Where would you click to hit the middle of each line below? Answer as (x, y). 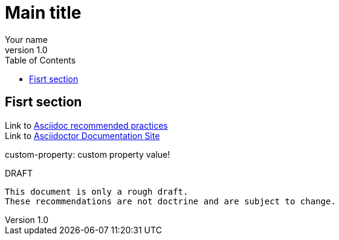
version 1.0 (26, 50)
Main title (43, 13)
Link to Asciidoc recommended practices (86, 125)
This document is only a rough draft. (97, 191)
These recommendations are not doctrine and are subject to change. (170, 201)
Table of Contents (40, 60)
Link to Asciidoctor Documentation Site (82, 135)
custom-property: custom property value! (88, 154)
